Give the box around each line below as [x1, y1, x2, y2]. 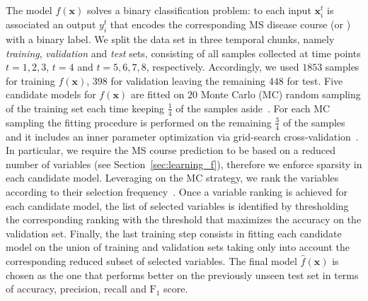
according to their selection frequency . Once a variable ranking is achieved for [6, 184, 347, 199]
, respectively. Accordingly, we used [146, 59, 299, 74]
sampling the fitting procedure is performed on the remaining [6, 114, 272, 129]
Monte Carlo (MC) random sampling [200, 87, 361, 102]
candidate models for [6, 87, 96, 102]
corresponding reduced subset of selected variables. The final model [6, 253, 297, 268]
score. [163, 281, 188, 296]
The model [6, 3, 52, 17]
